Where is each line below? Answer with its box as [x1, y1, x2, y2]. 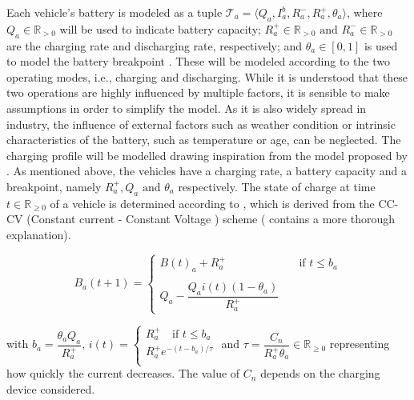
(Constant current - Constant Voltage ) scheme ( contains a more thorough [26, 210, 395, 227]
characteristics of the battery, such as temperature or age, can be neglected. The [6, 131, 401, 148]
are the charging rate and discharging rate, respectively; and [6, 37, 303, 54]
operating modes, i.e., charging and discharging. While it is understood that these [6, 68, 408, 85]
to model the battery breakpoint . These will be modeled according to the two [6, 53, 390, 70]
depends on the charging [260, 365, 380, 382]
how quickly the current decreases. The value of [6, 365, 240, 382]
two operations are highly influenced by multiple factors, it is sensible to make [6, 84, 390, 101]
